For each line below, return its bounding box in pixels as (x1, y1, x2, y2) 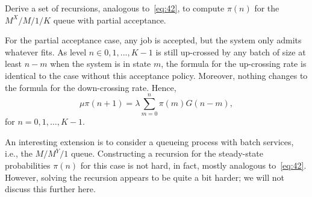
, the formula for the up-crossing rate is (161, 57, 307, 70)
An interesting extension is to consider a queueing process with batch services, (5, 135, 294, 148)
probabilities (5, 159, 51, 172)
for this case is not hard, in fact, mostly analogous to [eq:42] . (80, 159, 307, 172)
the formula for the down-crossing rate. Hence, (5, 81, 176, 93)
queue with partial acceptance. (53, 13, 166, 26)
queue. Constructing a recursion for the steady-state (70, 147, 263, 160)
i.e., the (5, 147, 33, 160)
